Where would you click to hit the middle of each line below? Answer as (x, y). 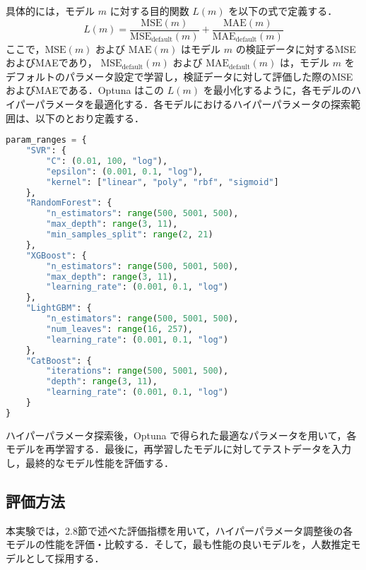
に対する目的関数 (149, 11)
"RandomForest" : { (69, 203)
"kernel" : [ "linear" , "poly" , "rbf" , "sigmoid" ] (163, 182)
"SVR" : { (46, 151)
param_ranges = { (46, 140)
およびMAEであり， (52, 63)
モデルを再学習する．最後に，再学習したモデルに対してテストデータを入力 (178, 449)
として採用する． (65, 558)
